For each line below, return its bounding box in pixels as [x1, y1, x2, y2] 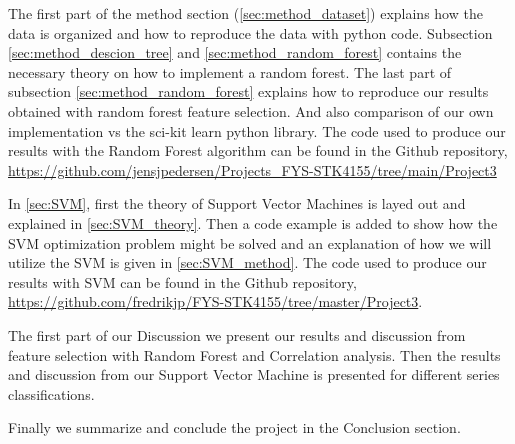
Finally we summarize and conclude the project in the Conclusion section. [8, 417, 461, 438]
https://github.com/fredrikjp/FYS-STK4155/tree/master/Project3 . [8, 291, 423, 312]
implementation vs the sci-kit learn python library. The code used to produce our [8, 120, 506, 141]
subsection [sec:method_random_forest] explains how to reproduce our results [8, 81, 489, 102]
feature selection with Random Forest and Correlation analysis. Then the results [8, 344, 501, 365]
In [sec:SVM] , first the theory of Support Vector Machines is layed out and [8, 193, 466, 214]
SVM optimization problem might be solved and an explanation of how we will [8, 232, 492, 253]
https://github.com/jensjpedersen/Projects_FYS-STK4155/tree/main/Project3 [8, 159, 497, 180]
